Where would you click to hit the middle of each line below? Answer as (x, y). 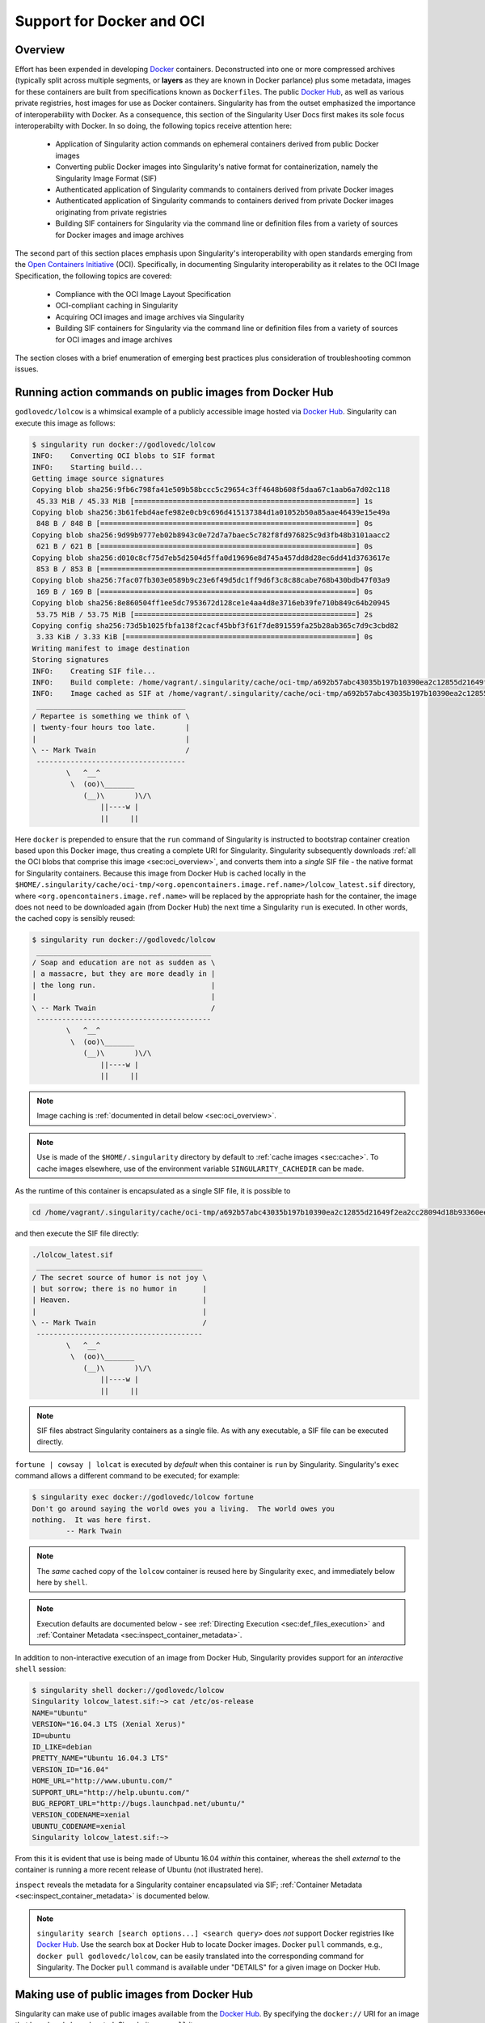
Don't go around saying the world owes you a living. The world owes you (183, 1508)
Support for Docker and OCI (110, 21)
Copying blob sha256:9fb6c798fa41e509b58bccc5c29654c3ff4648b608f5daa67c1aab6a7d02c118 (211, 490)
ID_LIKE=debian (62, 1747)
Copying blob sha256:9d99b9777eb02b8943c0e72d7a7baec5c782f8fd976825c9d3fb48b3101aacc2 (211, 535)
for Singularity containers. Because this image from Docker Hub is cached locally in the (160, 873)
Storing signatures (70, 660)
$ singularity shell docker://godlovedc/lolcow (128, 1690)
